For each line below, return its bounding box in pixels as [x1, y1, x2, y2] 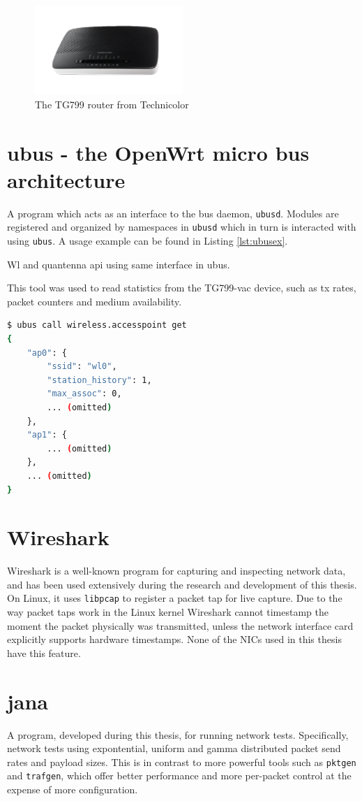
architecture [7, 165, 126, 194]
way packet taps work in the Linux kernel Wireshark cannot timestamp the [7, 605, 329, 619]
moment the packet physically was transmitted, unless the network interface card [7, 618, 354, 633]
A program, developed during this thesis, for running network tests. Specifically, [7, 727, 349, 742]
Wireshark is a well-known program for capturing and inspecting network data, [7, 563, 346, 578]
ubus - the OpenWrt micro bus [7, 138, 310, 166]
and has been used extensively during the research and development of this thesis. [7, 577, 357, 591]
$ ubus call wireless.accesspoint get [7, 320, 187, 331]
